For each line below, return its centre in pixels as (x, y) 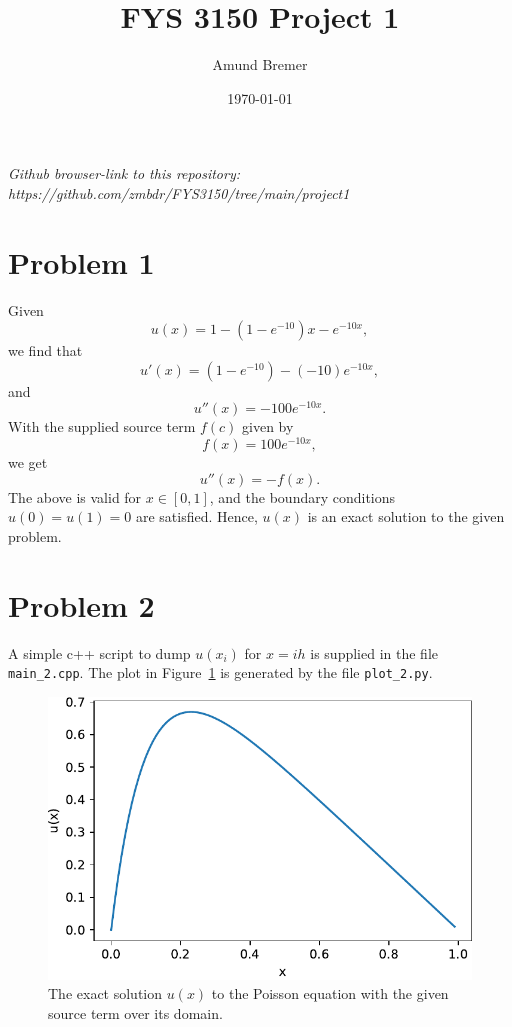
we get (28, 462)
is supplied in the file (374, 652)
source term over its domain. (135, 1012)
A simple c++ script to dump (99, 652)
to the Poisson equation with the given (330, 993)
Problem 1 (81, 261)
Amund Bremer (260, 64)
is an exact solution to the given (406, 516)
